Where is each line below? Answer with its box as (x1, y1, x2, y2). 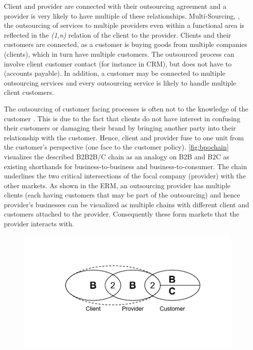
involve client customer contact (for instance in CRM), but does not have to (4, 58, 232, 68)
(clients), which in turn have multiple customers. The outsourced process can (4, 48, 234, 59)
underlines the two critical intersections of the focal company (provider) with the (4, 171, 246, 181)
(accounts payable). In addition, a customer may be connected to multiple (4, 68, 226, 78)
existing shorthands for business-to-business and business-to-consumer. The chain (4, 161, 247, 171)
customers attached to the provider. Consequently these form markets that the (4, 209, 239, 219)
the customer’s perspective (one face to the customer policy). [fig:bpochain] (4, 142, 229, 152)
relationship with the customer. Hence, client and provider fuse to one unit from (4, 132, 244, 142)
